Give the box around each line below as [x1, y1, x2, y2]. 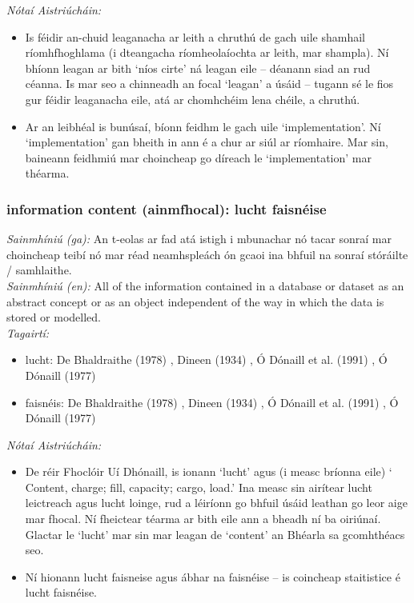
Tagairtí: [6, 324, 50, 341]
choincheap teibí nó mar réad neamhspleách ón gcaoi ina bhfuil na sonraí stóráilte [6, 246, 408, 262]
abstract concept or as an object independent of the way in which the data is [6, 293, 384, 309]
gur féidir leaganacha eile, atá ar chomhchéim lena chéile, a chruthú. [25, 90, 360, 107]
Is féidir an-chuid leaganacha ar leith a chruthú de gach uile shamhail [25, 28, 365, 45]
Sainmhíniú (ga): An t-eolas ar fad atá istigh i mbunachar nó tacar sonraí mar [6, 230, 392, 247]
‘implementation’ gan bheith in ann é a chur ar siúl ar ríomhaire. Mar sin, [25, 134, 388, 150]
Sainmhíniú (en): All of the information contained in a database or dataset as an [6, 277, 404, 294]
